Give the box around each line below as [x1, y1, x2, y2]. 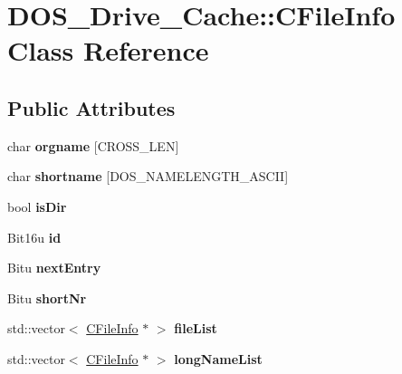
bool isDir [7, 197, 67, 216]
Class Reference [7, 32, 209, 69]
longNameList [174, 349, 263, 368]
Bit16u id [7, 227, 62, 246]
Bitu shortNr [7, 288, 87, 307]
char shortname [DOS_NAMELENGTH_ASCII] [7, 167, 289, 186]
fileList [174, 319, 217, 338]
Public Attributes [7, 93, 176, 121]
